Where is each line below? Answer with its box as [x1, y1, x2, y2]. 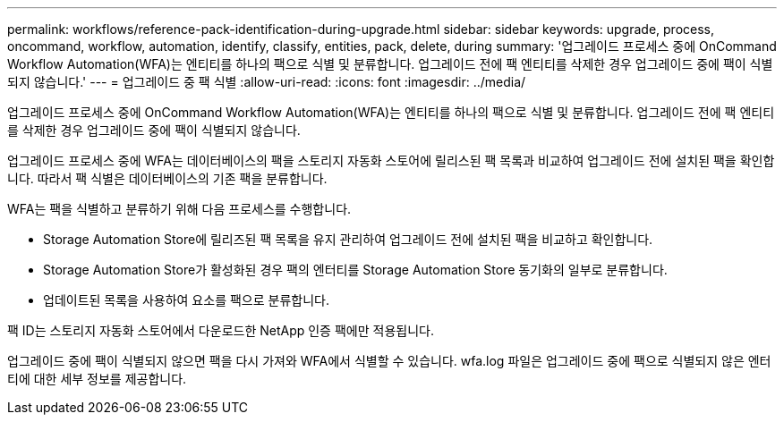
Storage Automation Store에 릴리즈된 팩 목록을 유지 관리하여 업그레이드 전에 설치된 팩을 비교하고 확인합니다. [43, 232, 653, 247]
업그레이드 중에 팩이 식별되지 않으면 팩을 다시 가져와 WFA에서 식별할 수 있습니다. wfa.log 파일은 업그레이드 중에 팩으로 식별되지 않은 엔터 [7, 353, 771, 368]
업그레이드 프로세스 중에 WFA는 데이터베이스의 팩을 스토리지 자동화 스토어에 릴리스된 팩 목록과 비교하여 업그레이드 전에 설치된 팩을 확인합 [7, 153, 775, 168]
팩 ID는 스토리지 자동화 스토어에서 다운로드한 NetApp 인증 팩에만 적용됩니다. [7, 323, 434, 338]
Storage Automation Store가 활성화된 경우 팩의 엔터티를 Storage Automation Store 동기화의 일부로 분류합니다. [43, 262, 668, 277]
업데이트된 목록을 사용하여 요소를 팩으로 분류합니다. [43, 292, 329, 308]
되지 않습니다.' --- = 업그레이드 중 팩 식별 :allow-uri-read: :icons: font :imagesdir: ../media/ [7, 74, 526, 89]
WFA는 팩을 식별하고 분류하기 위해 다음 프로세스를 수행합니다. [7, 201, 352, 216]
